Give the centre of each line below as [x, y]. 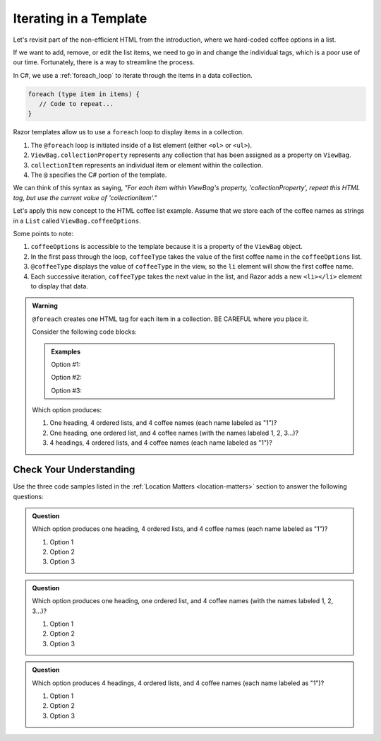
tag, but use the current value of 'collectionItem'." [85, 197]
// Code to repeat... [77, 104]
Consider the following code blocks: [84, 332]
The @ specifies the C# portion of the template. [99, 175]
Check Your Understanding [74, 470]
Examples [66, 351]
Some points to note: [43, 233]
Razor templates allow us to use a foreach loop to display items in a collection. [128, 132]
